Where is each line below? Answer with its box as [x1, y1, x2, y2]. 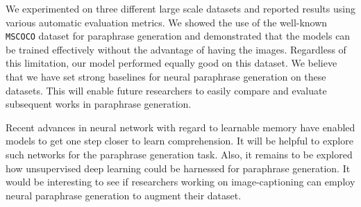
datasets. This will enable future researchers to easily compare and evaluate [6, 83, 327, 97]
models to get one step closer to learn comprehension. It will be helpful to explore [6, 133, 353, 148]
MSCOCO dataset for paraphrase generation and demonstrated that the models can [6, 28, 351, 43]
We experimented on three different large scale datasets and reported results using [6, 1, 355, 15]
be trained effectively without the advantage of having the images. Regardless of [6, 42, 346, 56]
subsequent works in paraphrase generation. [6, 97, 192, 111]
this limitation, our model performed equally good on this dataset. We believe [6, 56, 337, 70]
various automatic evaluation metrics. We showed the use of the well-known [6, 15, 328, 29]
